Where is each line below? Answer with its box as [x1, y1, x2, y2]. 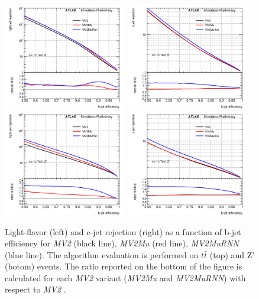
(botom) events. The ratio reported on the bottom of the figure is [5, 260, 242, 272]
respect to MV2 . [5, 283, 66, 295]
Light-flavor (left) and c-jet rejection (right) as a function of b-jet [5, 225, 241, 238]
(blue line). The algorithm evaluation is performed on [5, 248, 199, 261]
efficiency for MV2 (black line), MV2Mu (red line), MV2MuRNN [5, 237, 239, 249]
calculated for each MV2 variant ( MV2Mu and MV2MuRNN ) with [5, 271, 246, 284]
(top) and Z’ [209, 248, 255, 261]
